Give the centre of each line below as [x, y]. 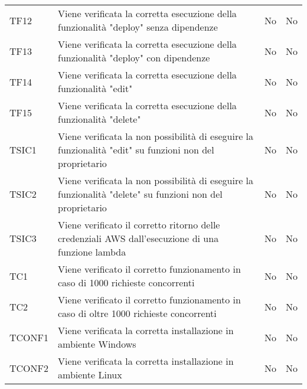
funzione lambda [92, 252]
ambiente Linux [90, 375]
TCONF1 [29, 337]
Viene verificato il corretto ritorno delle [139, 225]
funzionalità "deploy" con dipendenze [134, 58]
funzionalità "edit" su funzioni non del [136, 150]
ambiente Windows [97, 344]
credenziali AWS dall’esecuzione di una [138, 238]
